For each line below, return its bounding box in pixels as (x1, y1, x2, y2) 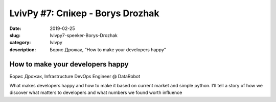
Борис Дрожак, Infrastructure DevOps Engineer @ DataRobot (9, 73, 141, 79)
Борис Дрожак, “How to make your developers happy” (50, 46, 166, 53)
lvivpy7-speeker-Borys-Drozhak (50, 32, 118, 38)
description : (9, 46, 36, 53)
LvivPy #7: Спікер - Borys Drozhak (9, 8, 159, 19)
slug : (9, 32, 20, 38)
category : (9, 40, 31, 46)
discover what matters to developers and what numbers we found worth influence (9, 89, 182, 96)
